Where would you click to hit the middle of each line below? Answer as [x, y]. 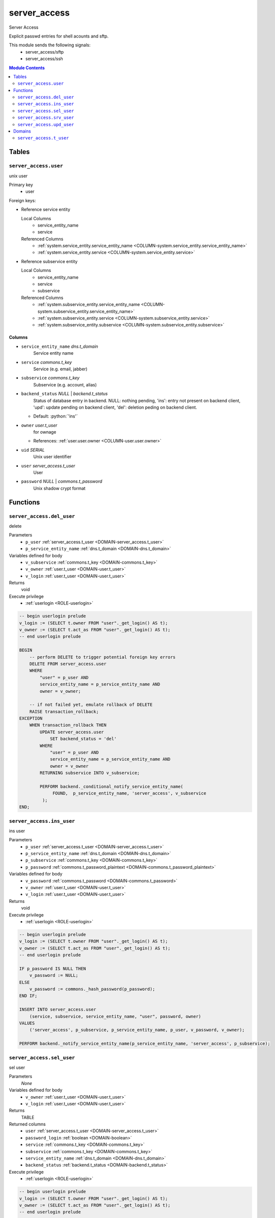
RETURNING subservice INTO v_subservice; [90, 773]
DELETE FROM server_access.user [68, 664]
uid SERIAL [33, 450]
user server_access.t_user [48, 466]
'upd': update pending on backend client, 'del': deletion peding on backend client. [115, 407]
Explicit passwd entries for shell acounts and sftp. [59, 36]
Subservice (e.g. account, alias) [65, 384]
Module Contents [27, 68]
